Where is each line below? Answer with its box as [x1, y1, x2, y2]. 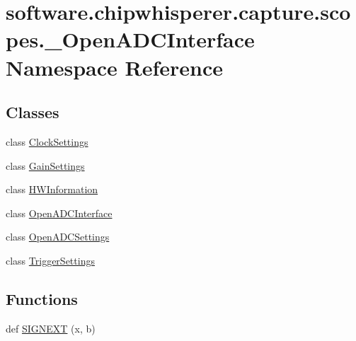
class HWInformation [6, 182, 98, 197]
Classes [6, 101, 59, 123]
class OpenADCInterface [6, 205, 113, 220]
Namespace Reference [6, 52, 223, 81]
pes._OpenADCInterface [6, 25, 255, 54]
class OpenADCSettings [6, 229, 110, 244]
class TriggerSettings [6, 253, 95, 267]
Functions [6, 287, 78, 309]
